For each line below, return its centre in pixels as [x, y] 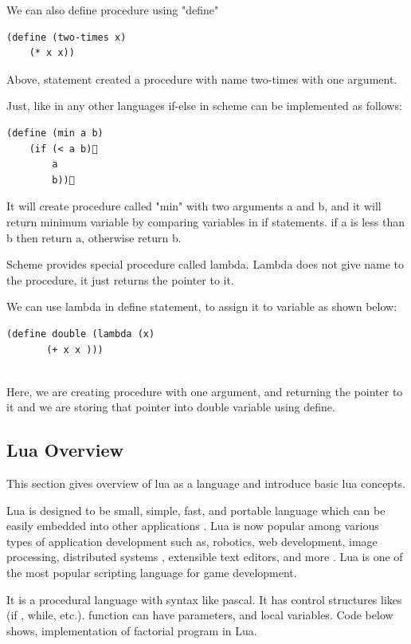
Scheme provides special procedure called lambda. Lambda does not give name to [205, 264]
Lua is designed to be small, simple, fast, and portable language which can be [196, 510]
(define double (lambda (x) [81, 334]
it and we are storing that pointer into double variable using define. [171, 407]
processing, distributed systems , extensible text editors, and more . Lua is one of [205, 557]
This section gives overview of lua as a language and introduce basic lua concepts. [206, 483]
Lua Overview [65, 450]
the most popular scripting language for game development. [152, 573]
